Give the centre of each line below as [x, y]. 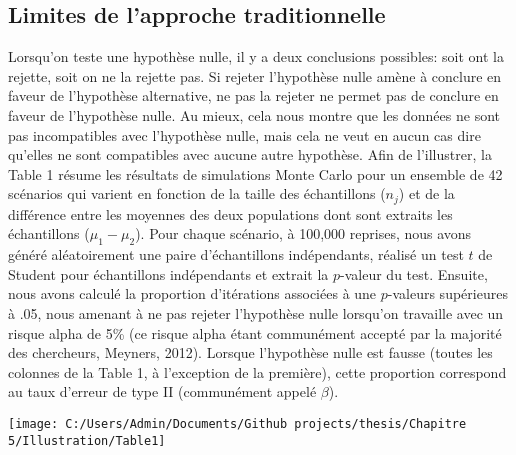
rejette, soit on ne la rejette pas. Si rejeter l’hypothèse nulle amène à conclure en [255, 75]
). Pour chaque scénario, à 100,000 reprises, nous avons [303, 233]
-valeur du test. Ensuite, [414, 273]
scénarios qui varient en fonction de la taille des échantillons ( [197, 193]
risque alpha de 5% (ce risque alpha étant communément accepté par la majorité [255, 332]
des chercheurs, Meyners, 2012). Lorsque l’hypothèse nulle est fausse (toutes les [250, 352]
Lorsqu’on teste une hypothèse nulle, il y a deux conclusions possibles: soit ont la [256, 56]
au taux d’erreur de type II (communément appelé [162, 391]
